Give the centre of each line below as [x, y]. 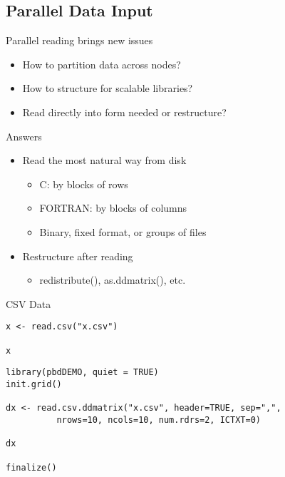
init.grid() [34, 384]
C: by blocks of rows [84, 184]
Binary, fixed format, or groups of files [123, 231]
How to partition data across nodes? [102, 64]
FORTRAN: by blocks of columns [113, 208]
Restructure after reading [78, 256]
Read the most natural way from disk [104, 160]
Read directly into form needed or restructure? [124, 112]
